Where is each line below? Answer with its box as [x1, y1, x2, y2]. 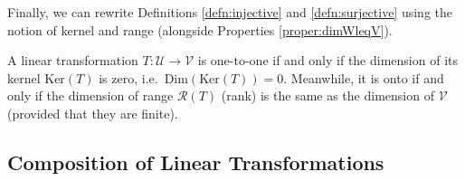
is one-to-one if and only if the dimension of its [197, 51, 458, 70]
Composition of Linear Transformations [7, 148, 384, 176]
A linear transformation [7, 51, 138, 70]
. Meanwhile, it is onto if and [283, 68, 444, 87]
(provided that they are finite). [7, 103, 178, 122]
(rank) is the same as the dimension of [221, 86, 434, 105]
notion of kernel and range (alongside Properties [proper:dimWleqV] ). [7, 20, 393, 39]
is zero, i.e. [99, 68, 158, 87]
